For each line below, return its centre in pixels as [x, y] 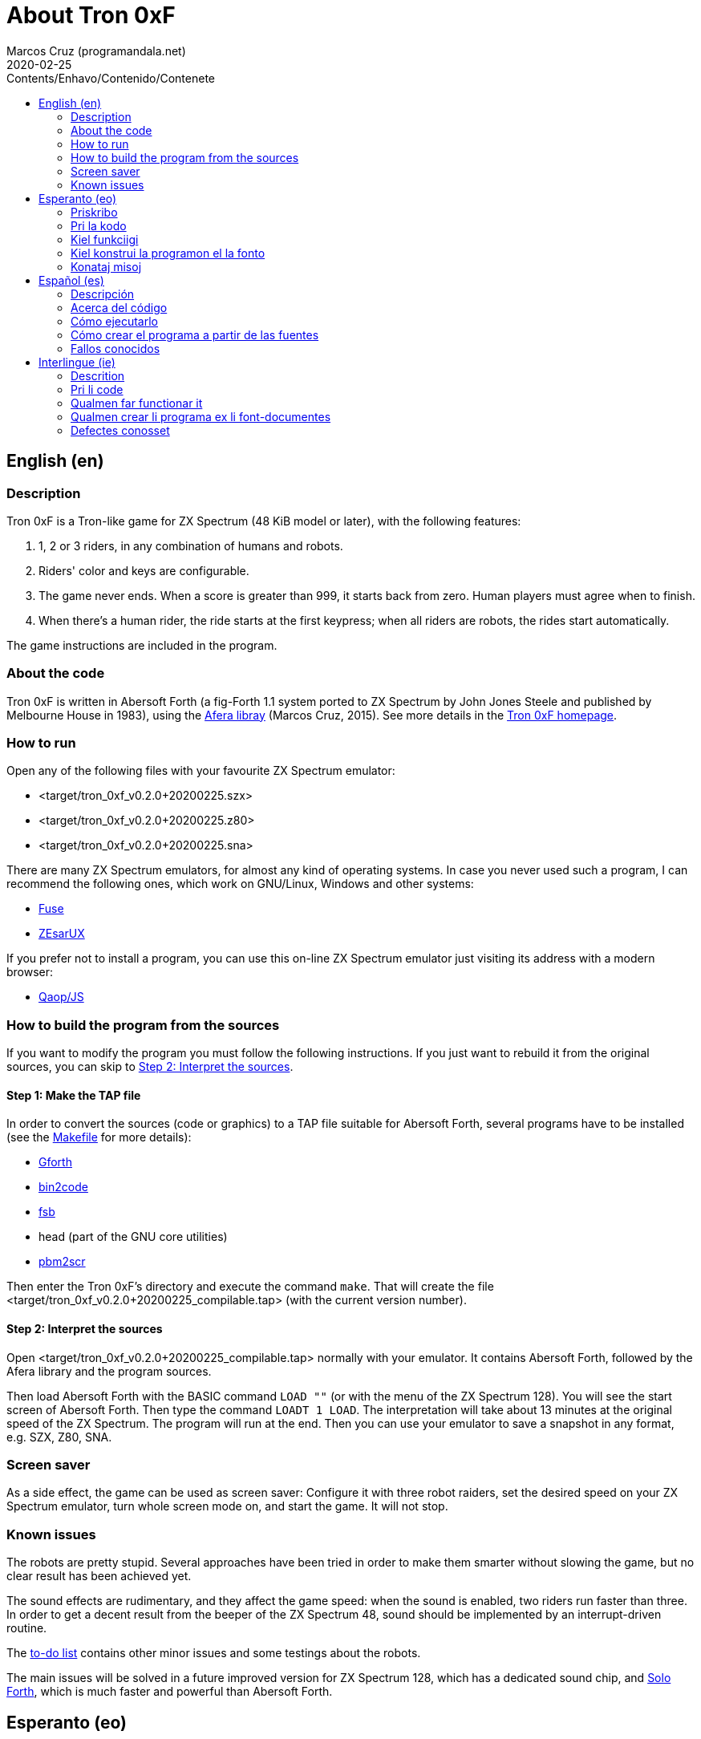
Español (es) [71, 280]
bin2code [63, 1187]
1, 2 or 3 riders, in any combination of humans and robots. [191, 545]
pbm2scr [62, 1262]
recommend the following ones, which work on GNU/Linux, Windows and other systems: [240, 884]
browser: [30, 972]
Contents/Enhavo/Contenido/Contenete [111, 78]
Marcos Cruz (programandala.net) [96, 51]
